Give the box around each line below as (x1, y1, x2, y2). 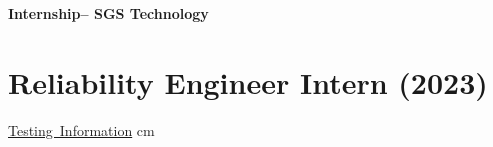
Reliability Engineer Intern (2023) (8, 61, 488, 102)
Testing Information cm (8, 119, 155, 140)
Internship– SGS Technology (8, 3, 209, 23)
